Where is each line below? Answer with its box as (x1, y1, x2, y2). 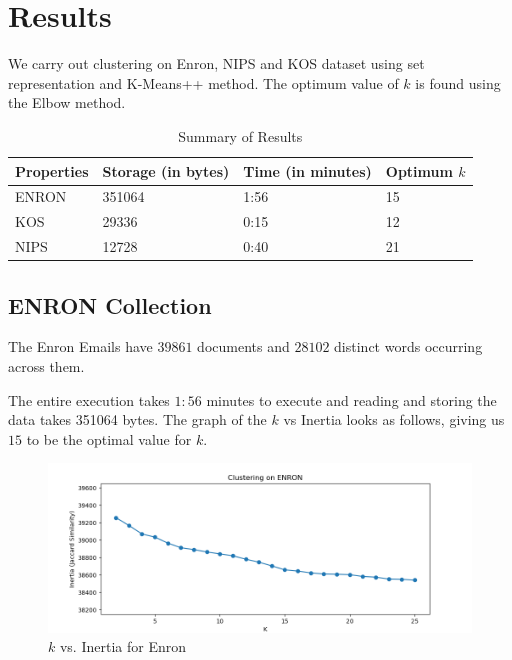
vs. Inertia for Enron (59, 636, 186, 657)
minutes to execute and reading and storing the (206, 389, 497, 410)
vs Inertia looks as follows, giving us (283, 409, 505, 430)
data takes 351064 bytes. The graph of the (8, 409, 267, 430)
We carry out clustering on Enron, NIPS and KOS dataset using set (8, 53, 425, 74)
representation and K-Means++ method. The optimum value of (8, 72, 399, 93)
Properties (15, 160, 89, 181)
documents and (197, 336, 290, 357)
